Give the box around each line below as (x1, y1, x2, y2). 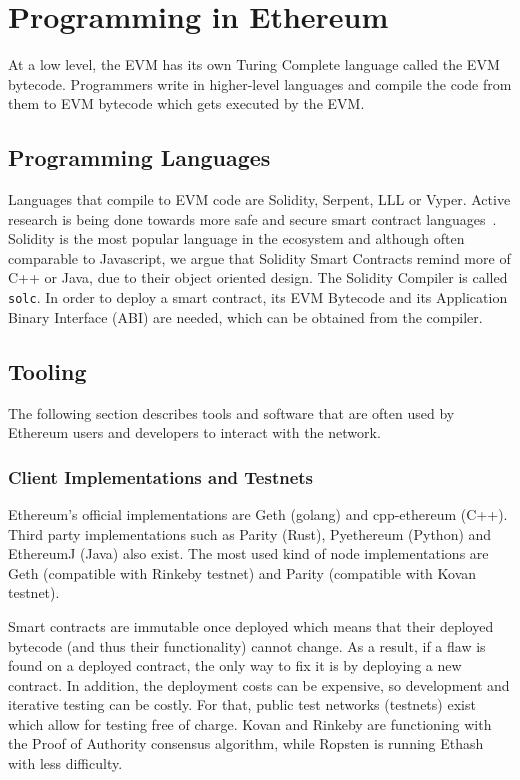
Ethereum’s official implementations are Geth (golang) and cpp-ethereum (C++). (8, 503, 508, 524)
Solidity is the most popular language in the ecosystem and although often (8, 228, 465, 249)
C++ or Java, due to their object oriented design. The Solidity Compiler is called (8, 267, 508, 288)
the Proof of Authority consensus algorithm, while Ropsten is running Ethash (8, 733, 484, 754)
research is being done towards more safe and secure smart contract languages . (8, 208, 497, 229)
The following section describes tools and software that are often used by (8, 402, 455, 423)
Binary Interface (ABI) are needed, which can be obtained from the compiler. (8, 306, 483, 327)
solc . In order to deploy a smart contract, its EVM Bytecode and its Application (8, 287, 508, 308)
